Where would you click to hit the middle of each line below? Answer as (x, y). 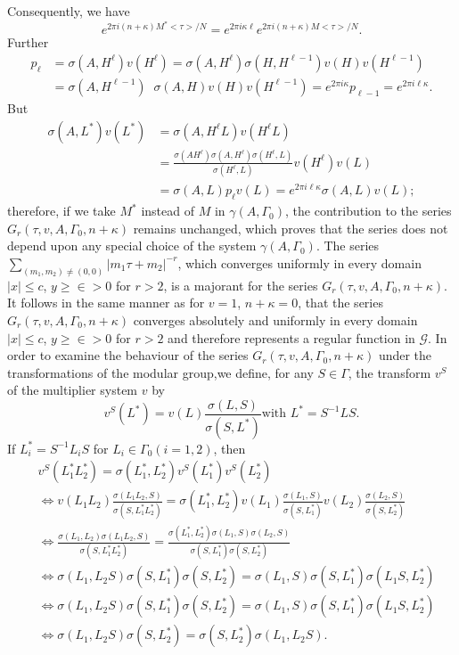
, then (229, 448)
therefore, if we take (61, 211)
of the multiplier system (73, 390)
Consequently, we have (69, 11)
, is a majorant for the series (241, 285)
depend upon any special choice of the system (132, 246)
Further (28, 42)
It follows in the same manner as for (106, 303)
